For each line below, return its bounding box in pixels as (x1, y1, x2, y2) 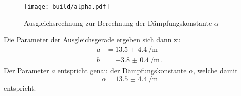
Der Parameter (4, 65, 49, 75)
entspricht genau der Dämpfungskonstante (57, 65, 187, 75)
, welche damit (193, 65, 238, 75)
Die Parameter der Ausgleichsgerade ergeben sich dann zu (4, 34, 181, 45)
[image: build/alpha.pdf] (24, 3, 110, 10)
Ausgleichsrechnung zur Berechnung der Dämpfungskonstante (24, 17, 212, 28)
